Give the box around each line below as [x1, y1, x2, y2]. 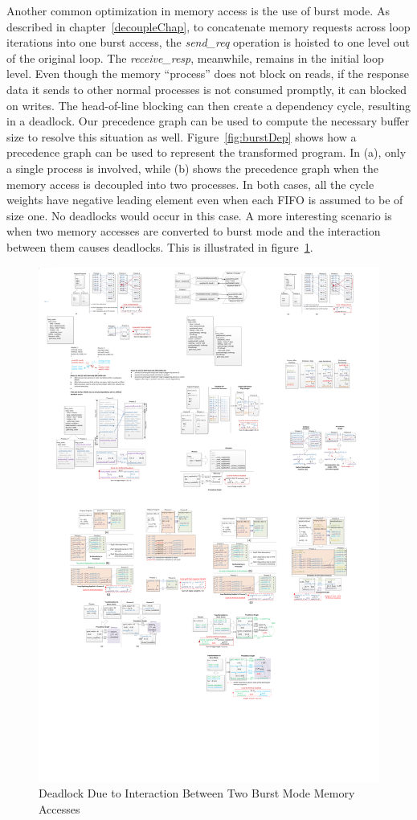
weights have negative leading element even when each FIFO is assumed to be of [6, 191, 403, 208]
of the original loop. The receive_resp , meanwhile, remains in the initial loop [6, 49, 384, 66]
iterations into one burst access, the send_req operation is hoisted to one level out [6, 34, 410, 51]
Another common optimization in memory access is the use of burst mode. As [6, 2, 390, 18]
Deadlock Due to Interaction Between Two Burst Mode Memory [39, 785, 355, 802]
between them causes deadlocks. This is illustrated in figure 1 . [6, 238, 313, 255]
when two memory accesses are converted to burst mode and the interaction [6, 223, 381, 240]
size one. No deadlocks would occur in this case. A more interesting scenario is [6, 207, 392, 223]
